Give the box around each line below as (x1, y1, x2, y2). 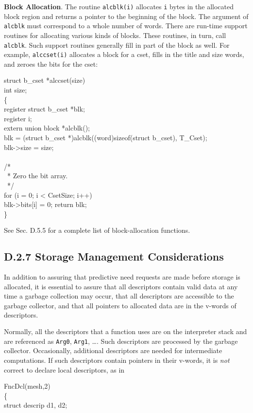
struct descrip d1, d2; (4, 400, 67, 410)
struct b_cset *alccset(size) (4, 75, 85, 85)
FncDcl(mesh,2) (4, 381, 51, 391)
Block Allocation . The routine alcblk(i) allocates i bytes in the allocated (4, 1, 234, 11)
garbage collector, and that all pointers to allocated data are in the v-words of (4, 300, 236, 310)
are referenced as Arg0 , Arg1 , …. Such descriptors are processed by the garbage (4, 336, 238, 346)
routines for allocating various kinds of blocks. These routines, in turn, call (4, 30, 226, 40)
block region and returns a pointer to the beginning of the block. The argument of (4, 11, 249, 21)
